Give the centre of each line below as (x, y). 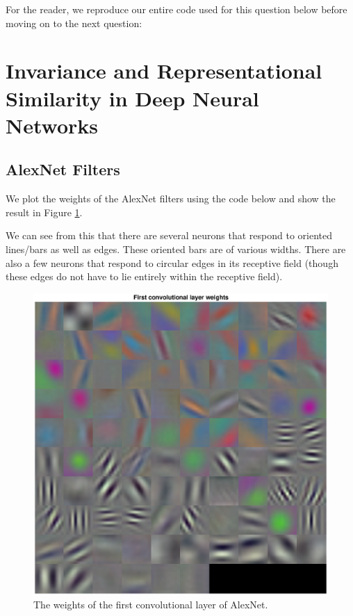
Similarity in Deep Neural (132, 98)
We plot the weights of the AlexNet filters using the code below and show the (171, 198)
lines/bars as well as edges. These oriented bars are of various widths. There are (176, 249)
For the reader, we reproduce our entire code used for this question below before (176, 9)
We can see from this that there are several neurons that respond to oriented (169, 235)
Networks (52, 125)
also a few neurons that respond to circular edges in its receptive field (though (172, 262)
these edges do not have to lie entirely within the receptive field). (144, 276)
